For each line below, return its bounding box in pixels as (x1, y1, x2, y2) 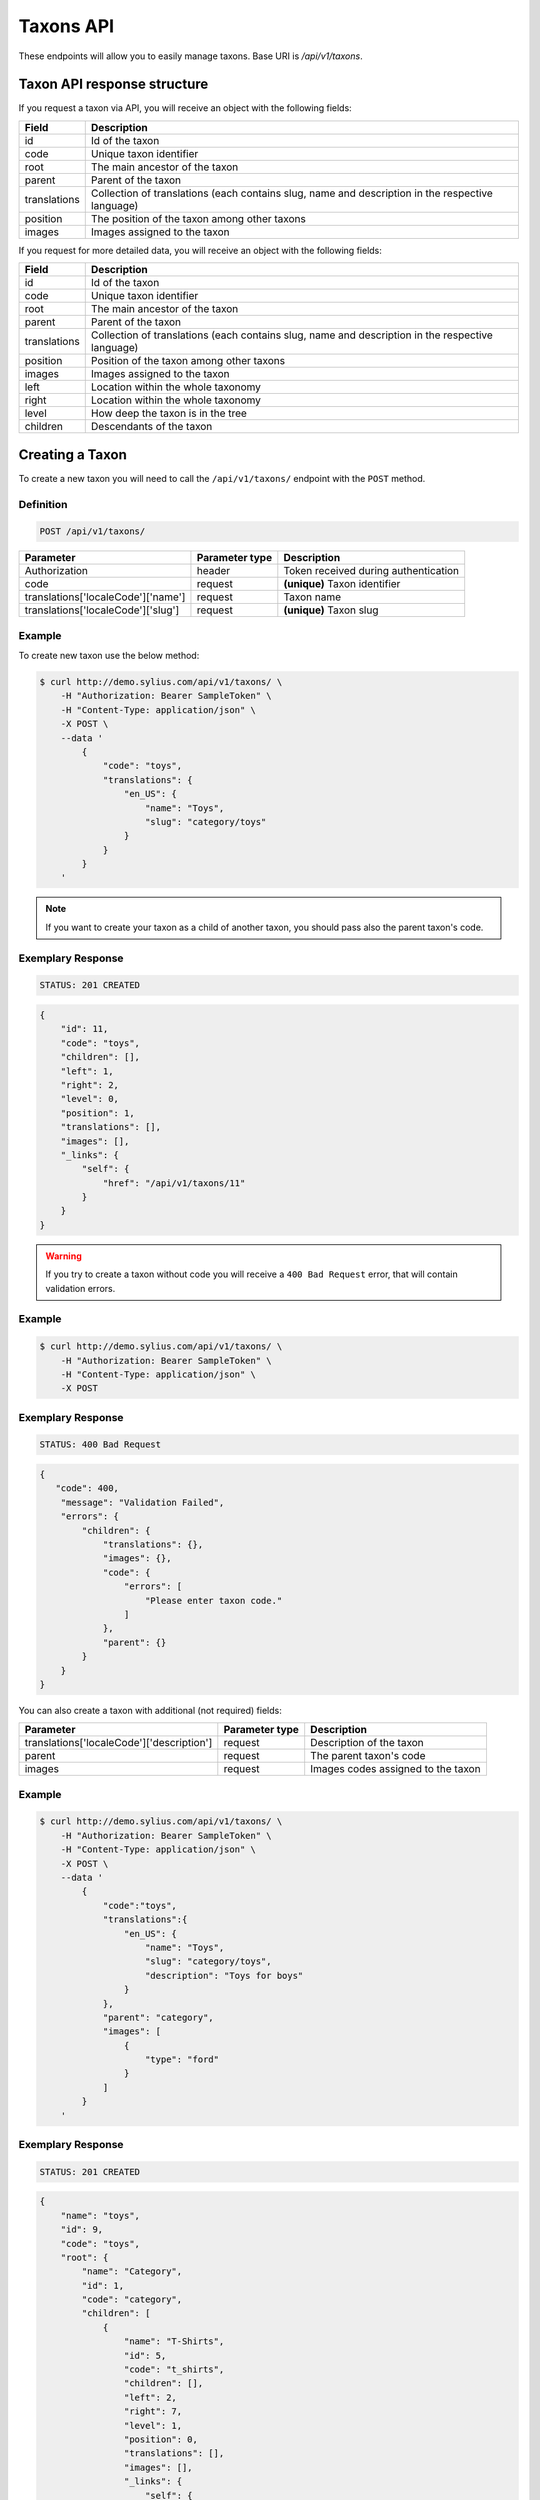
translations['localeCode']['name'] (24, 590, 186, 604)
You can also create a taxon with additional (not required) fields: (18, 1704, 282, 1716)
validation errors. (45, 1282, 116, 1294)
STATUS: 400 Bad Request (39, 1439, 162, 1450)
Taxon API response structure (18, 76, 209, 93)
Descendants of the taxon (90, 420, 213, 434)
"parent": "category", (102, 2011, 214, 2023)
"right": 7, (123, 2406, 183, 2417)
